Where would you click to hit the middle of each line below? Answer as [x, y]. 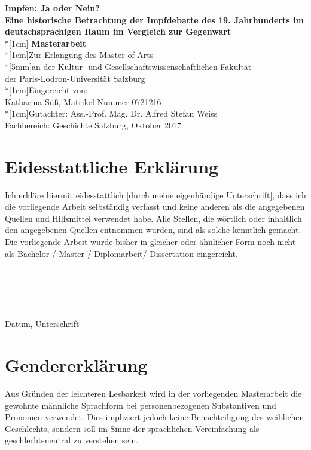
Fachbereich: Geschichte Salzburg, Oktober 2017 [93, 125]
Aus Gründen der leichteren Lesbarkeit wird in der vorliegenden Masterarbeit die [153, 393]
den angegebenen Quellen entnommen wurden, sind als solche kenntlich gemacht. [153, 230]
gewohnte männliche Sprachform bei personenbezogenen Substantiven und [141, 405]
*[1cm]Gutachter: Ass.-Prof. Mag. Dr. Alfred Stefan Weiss [111, 113]
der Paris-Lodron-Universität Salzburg [75, 78]
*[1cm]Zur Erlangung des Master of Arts [79, 55]
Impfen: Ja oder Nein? [52, 8]
